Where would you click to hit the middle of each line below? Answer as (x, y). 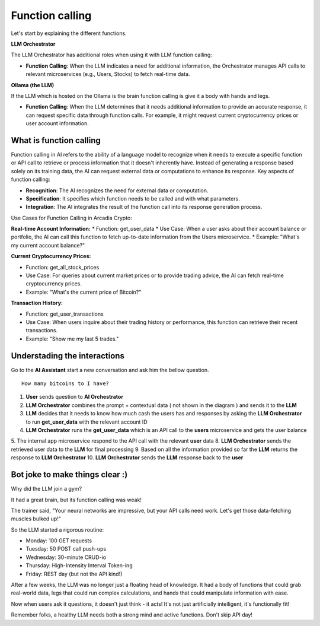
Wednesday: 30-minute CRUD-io (66, 557)
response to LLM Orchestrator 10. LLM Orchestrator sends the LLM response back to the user (127, 457)
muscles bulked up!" (36, 519)
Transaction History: (37, 303)
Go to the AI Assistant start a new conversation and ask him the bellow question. (110, 370)
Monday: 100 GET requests (59, 541)
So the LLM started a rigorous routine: (57, 530)
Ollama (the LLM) (33, 85)
